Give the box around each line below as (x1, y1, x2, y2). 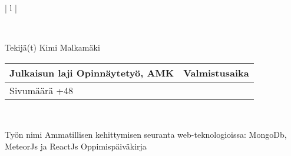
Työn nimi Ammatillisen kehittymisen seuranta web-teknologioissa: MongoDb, (5, 128, 287, 141)
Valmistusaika (183, 65, 249, 79)
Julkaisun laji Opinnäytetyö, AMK (9, 65, 174, 79)
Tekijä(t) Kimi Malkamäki (5, 41, 100, 54)
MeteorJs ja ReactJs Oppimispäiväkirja (5, 140, 147, 152)
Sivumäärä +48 (9, 83, 74, 97)
